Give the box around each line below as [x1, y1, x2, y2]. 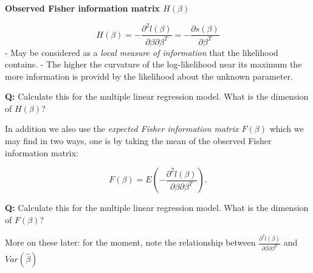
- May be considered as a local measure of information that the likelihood [5, 46, 278, 58]
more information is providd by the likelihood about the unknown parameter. [5, 69, 294, 82]
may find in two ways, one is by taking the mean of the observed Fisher [5, 134, 272, 147]
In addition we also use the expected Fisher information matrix [5, 122, 239, 135]
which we [269, 122, 304, 135]
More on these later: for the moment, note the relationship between [5, 236, 256, 249]
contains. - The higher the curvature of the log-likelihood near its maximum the [5, 58, 302, 71]
